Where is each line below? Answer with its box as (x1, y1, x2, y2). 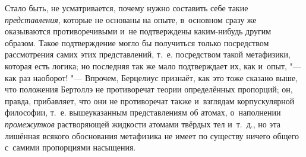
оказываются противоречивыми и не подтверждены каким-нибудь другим (5, 25, 272, 37)
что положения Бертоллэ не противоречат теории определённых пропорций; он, (5, 83, 293, 95)
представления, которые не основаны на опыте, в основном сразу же (5, 13, 257, 25)
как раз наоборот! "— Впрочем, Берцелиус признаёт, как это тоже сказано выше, (5, 71, 298, 84)
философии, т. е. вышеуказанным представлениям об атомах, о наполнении (5, 106, 281, 118)
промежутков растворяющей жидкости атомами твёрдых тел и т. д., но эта (5, 117, 280, 130)
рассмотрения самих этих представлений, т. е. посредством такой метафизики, (5, 48, 291, 60)
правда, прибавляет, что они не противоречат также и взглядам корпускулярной (5, 94, 295, 107)
